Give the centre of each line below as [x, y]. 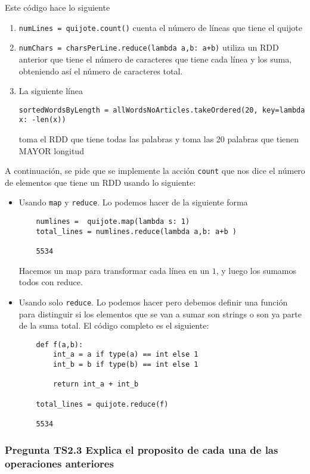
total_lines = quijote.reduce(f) [102, 404]
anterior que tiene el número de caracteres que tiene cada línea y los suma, [155, 59]
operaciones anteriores [59, 463]
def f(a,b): [60, 344]
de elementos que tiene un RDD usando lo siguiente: [100, 182]
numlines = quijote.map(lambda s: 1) [113, 222]
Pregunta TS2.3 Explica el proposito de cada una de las [142, 449]
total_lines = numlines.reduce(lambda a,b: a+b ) [136, 231]
